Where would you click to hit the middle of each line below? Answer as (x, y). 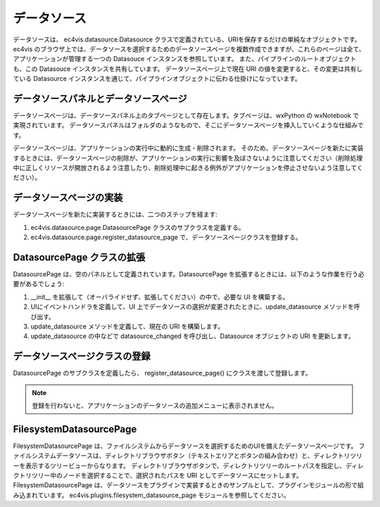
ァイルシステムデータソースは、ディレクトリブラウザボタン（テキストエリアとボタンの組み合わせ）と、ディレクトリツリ (188, 456)
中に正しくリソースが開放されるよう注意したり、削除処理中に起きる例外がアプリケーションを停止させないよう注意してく (188, 167)
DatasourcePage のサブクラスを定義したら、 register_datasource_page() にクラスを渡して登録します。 (163, 373)
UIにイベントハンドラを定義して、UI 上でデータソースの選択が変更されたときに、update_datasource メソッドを (192, 307)
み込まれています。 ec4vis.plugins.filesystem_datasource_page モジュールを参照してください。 (151, 495)
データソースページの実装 (68, 198)
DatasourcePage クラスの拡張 (79, 257)
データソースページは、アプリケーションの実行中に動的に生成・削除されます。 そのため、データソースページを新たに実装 (188, 148)
